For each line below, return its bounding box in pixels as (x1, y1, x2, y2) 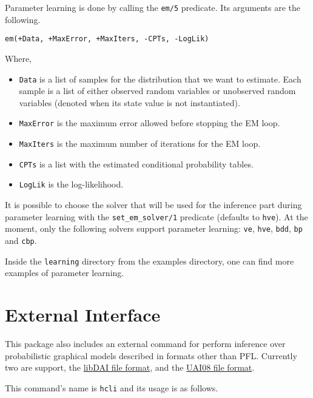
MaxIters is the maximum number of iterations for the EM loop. (19, 137, 261, 149)
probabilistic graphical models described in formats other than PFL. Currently (5, 349, 297, 362)
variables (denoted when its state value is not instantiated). (19, 96, 240, 109)
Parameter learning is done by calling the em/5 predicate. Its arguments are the (5, 1, 301, 13)
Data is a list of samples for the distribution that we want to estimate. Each (19, 72, 301, 85)
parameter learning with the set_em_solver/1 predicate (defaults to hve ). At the (5, 210, 308, 223)
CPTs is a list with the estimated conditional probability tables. (19, 157, 254, 170)
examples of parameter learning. (5, 266, 124, 279)
